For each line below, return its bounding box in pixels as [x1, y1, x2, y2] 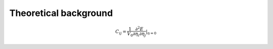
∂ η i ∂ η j [132, 31, 146, 37]
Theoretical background [9, 7, 113, 18]
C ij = [115, 29, 126, 35]
